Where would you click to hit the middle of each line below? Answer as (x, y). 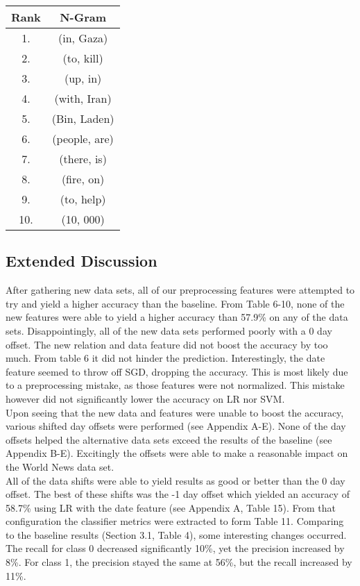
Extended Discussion (82, 261)
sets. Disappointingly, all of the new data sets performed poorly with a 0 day (169, 330)
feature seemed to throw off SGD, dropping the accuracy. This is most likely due (177, 371)
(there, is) (83, 159)
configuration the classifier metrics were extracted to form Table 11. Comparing (175, 521)
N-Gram (83, 17)
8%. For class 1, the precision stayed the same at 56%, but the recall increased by (179, 562)
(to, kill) (83, 58)
